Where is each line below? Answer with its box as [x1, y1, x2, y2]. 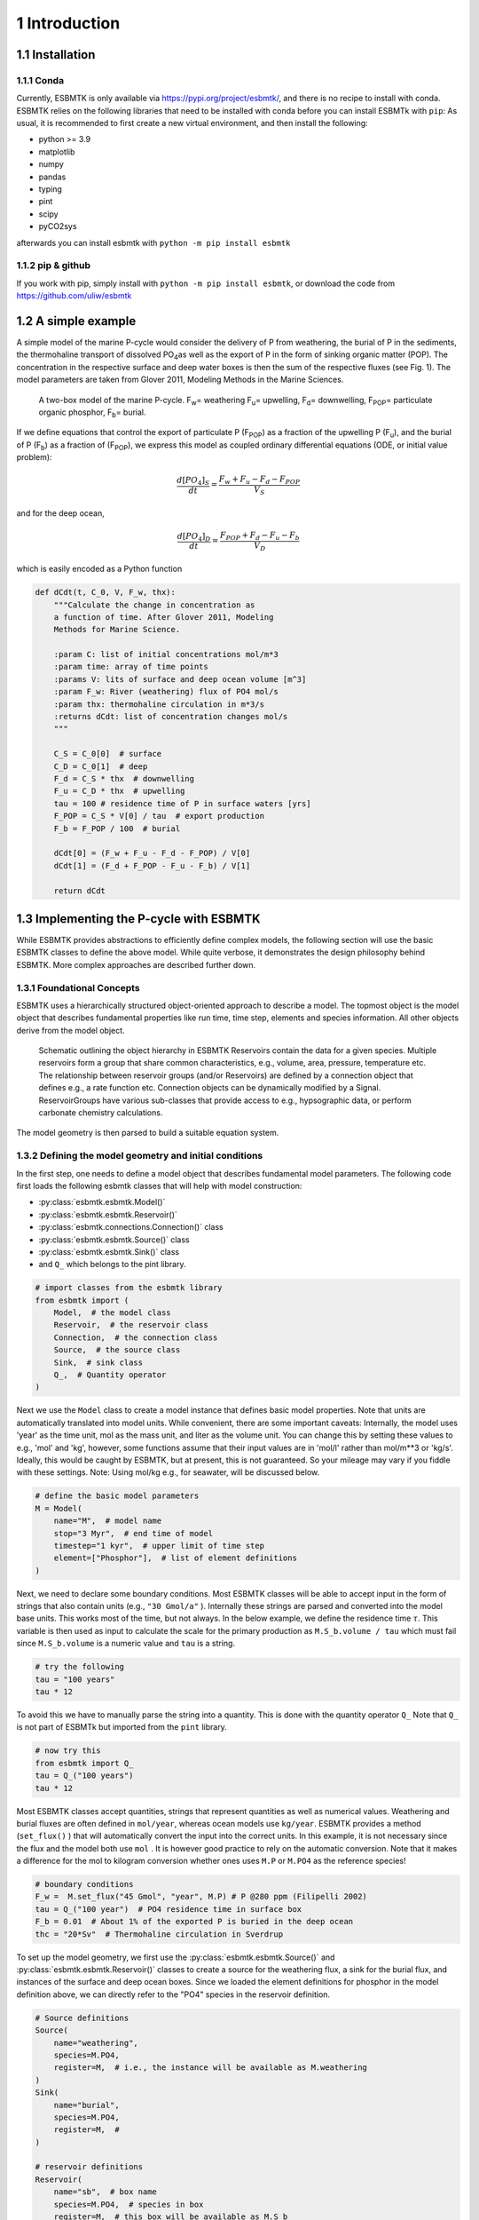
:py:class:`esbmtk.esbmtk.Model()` [38, 1197, 166, 1208]
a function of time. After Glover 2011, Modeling [53, 612, 274, 622]
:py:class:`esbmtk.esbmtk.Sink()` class [38, 1246, 180, 1257]
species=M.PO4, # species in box [53, 2199, 204, 2209]
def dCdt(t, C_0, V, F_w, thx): [35, 587, 177, 598]
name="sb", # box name [53, 2187, 157, 2197]
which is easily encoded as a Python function [16, 564, 183, 575]
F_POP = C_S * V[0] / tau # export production [53, 811, 265, 821]
